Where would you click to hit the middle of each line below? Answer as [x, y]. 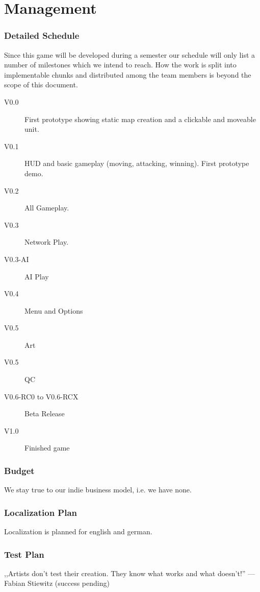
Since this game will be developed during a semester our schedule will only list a [130, 54]
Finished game [47, 448]
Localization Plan [41, 512]
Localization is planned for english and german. [78, 531]
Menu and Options [54, 310]
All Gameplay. [47, 208]
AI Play [37, 276]
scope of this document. [41, 85]
